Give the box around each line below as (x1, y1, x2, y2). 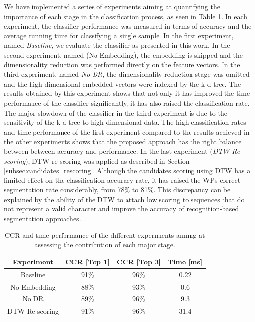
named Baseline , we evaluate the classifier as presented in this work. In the (4, 40, 230, 50)
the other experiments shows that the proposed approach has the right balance (4, 136, 242, 146)
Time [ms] (167, 256, 203, 266)
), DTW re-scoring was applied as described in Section (25, 155, 190, 166)
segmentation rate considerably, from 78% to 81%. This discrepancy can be (4, 184, 231, 195)
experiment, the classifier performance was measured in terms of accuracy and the (4, 21, 252, 31)
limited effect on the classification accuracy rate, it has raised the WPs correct (4, 175, 241, 185)
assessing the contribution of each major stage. (34, 239, 175, 250)
